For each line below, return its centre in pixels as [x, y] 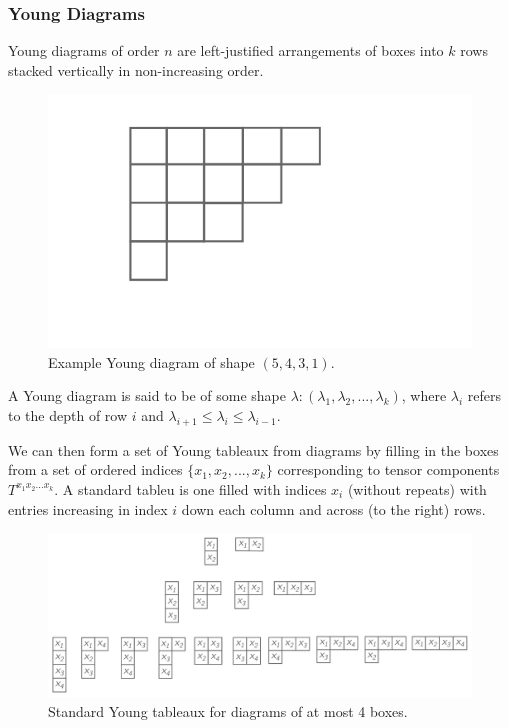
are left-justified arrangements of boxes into [310, 50]
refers [484, 395]
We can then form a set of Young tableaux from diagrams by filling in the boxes [253, 449]
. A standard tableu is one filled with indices [190, 488]
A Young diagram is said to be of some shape [147, 395]
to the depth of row [68, 415]
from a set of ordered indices [95, 469]
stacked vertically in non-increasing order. [136, 69]
